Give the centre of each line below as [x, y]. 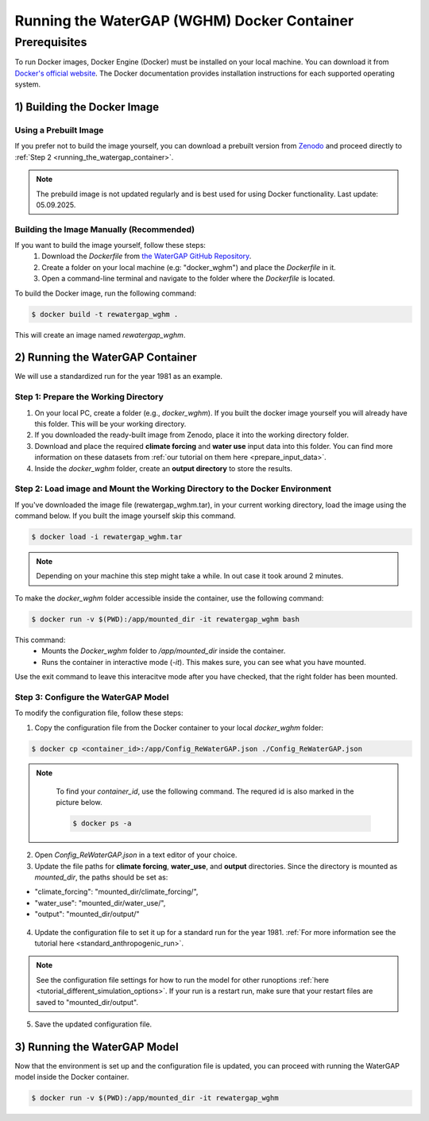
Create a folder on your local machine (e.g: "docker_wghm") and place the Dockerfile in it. [189, 267]
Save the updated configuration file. [93, 1024]
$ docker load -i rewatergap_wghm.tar [107, 537]
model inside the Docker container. [72, 1077]
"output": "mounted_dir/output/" [87, 914]
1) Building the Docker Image [87, 107]
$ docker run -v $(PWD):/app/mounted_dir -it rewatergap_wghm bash [166, 619]
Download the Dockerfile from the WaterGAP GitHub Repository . [147, 256]
